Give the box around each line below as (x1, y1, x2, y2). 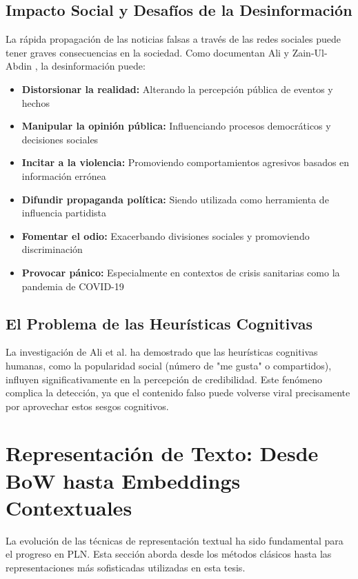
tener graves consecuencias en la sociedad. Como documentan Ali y (6, 45, 289, 59)
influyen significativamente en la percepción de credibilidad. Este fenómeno (6, 372, 322, 386)
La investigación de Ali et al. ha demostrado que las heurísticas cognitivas (6, 345, 318, 359)
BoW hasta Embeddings (6, 466, 241, 494)
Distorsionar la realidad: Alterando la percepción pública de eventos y (21, 81, 333, 96)
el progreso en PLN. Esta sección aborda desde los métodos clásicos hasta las (6, 547, 332, 561)
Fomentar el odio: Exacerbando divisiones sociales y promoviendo (21, 228, 310, 243)
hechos (21, 95, 50, 110)
